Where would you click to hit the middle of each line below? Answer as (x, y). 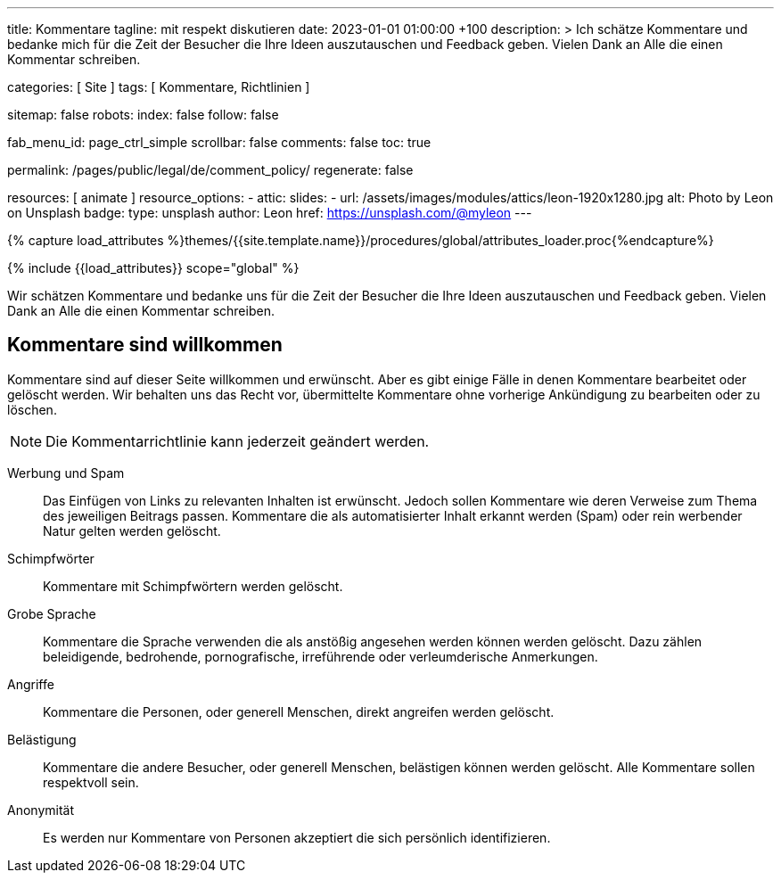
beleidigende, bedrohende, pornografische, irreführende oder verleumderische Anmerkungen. (321, 656)
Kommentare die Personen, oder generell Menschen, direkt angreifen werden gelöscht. (299, 711)
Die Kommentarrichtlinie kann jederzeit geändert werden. (238, 441)
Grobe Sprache (52, 613)
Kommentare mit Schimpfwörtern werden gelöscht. (193, 586)
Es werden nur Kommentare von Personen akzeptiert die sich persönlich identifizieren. (297, 837)
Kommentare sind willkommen (145, 345)
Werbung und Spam (66, 473)
